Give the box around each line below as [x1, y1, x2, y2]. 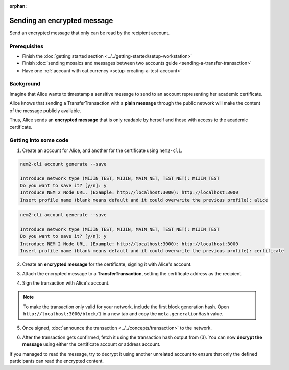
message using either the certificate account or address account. [22, 341, 161, 347]
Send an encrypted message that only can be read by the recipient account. [9, 30, 170, 36]
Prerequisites [9, 42, 43, 50]
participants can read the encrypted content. [9, 358, 104, 364]
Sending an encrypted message [9, 16, 113, 25]
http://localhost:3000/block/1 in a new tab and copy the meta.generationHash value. [23, 311, 224, 317]
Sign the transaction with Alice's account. [22, 279, 110, 286]
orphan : [9, 3, 27, 9]
